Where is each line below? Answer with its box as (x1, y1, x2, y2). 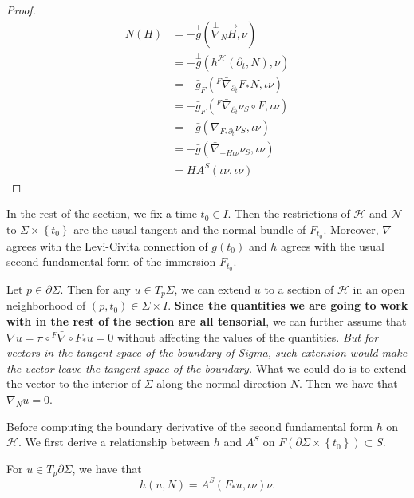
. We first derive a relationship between (18, 433, 211, 450)
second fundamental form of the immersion (6, 253, 216, 270)
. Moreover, (323, 220, 379, 237)
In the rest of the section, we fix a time (6, 205, 197, 222)
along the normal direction (156, 375, 287, 392)
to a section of (264, 281, 334, 298)
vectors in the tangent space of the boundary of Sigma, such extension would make (6, 344, 408, 361)
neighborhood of (6, 297, 86, 314)
